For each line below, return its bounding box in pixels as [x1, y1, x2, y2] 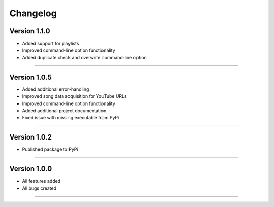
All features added [22, 178, 61, 184]
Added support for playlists [22, 41, 79, 47]
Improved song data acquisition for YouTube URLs [22, 93, 127, 99]
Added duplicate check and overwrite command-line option [22, 54, 147, 60]
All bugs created [22, 185, 57, 191]
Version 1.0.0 [9, 165, 52, 174]
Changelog [9, 8, 57, 19]
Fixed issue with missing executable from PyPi [22, 115, 119, 121]
